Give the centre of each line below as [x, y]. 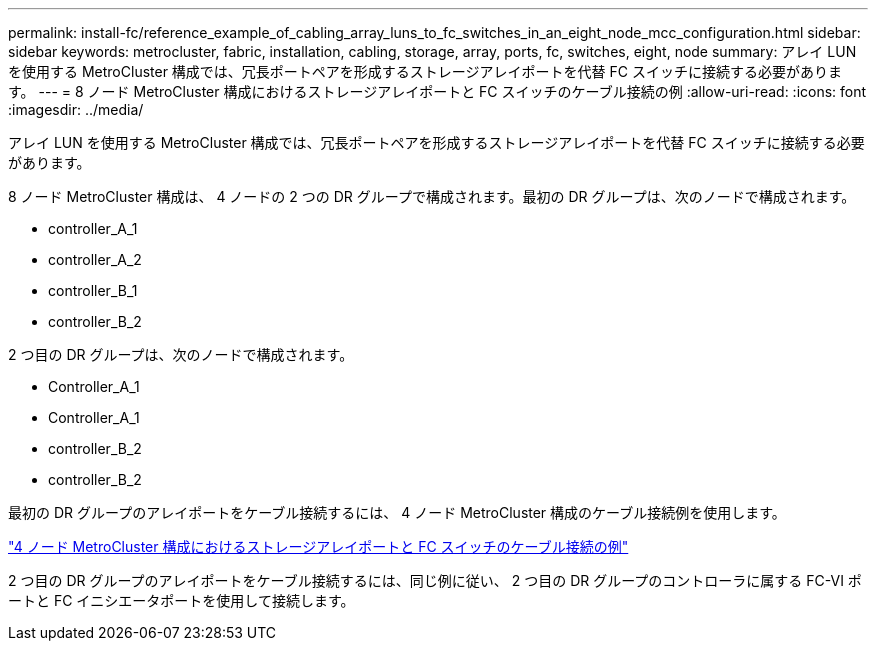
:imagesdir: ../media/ [76, 109]
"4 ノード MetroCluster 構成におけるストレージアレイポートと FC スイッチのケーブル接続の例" [318, 546]
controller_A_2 [95, 259]
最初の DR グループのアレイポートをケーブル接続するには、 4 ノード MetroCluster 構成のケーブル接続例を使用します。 [397, 512]
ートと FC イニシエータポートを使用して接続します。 [181, 600]
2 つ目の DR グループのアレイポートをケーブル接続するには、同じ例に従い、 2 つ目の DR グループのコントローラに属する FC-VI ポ [435, 580]
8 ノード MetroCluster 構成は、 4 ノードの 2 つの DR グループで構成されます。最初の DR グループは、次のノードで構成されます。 [432, 196]
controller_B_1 [93, 290]
